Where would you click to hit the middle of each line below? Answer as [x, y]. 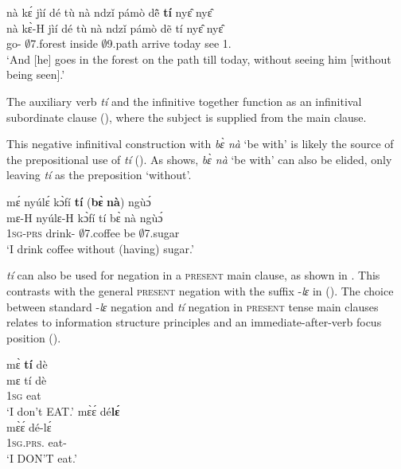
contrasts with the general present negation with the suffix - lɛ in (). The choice [200, 290]
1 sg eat [24, 395]
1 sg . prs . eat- [37, 442]
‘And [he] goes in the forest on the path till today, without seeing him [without [199, 59]
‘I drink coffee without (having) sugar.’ [100, 248]
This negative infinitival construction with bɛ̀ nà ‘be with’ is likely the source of [200, 144]
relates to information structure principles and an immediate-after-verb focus [194, 322]
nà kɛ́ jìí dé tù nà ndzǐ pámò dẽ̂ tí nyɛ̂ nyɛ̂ [109, 12]
